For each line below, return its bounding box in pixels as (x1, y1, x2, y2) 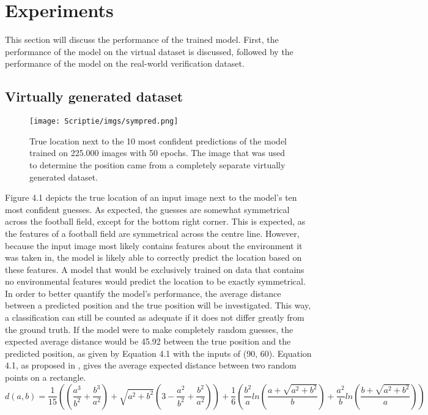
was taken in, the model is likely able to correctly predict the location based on (5, 251, 302, 264)
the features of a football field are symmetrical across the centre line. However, (5, 226, 300, 239)
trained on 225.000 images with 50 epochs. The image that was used (29, 146, 285, 159)
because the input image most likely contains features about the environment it (5, 239, 303, 252)
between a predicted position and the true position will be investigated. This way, (5, 299, 311, 312)
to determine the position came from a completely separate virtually (29, 158, 286, 171)
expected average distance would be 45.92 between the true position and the (5, 335, 291, 348)
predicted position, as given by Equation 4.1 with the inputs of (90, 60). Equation (5, 346, 312, 359)
